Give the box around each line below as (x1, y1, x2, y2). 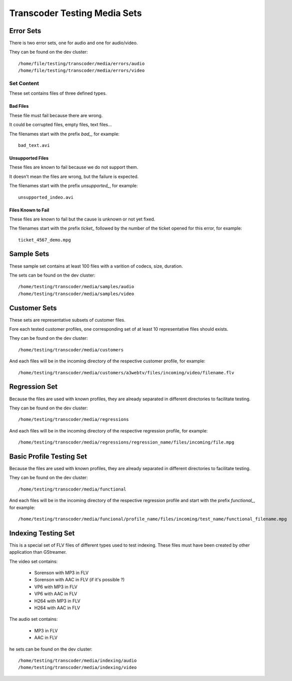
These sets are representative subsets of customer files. (9, 317, 126, 323)
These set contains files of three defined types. (9, 90, 107, 96)
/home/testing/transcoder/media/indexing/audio (18, 657, 137, 663)
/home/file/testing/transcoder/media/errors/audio (18, 61, 145, 66)
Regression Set (9, 382, 57, 391)
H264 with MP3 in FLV (34, 598, 80, 604)
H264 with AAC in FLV (34, 604, 80, 611)
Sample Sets (9, 250, 49, 258)
